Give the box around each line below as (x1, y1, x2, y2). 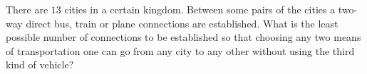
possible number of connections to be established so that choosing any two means (6, 30, 361, 44)
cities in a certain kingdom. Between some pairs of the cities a (64, 2, 336, 16)
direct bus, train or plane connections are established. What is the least (26, 16, 338, 30)
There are (6, 2, 48, 16)
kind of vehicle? (6, 57, 74, 72)
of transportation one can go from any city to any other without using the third (6, 43, 355, 58)
